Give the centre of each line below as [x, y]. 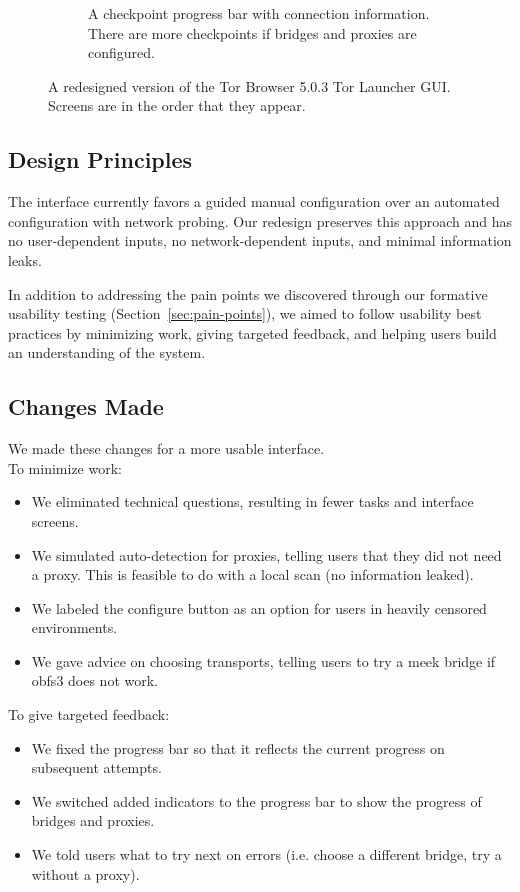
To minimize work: [65, 467]
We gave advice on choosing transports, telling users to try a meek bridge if [263, 660]
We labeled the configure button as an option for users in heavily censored [259, 607]
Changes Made [86, 406]
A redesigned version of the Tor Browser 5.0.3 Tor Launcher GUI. [249, 85]
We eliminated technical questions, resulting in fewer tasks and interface [252, 501]
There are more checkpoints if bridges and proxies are [252, 32]
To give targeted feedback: [89, 714]
